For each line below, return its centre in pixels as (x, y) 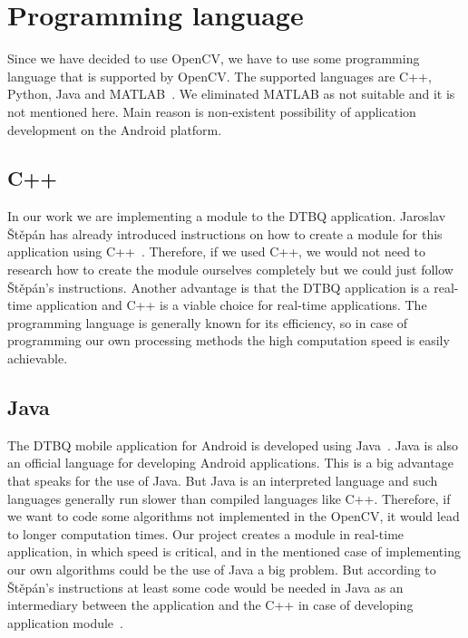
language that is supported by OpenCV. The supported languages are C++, (219, 76)
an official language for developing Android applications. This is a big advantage (230, 463)
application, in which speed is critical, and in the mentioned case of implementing (234, 551)
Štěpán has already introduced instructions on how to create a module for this (225, 233)
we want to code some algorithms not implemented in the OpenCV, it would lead (234, 516)
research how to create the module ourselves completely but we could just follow (230, 270)
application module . (65, 622)
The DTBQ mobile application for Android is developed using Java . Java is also (233, 445)
